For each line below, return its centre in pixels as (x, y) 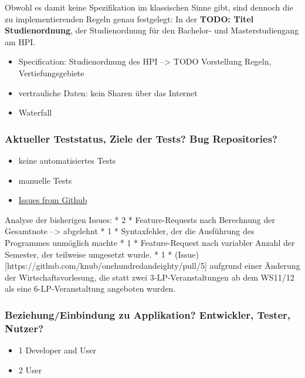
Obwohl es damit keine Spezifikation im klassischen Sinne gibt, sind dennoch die (149, 7)
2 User (30, 369)
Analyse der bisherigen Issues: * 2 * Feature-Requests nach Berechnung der (140, 219)
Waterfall (35, 112)
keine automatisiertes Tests (67, 160)
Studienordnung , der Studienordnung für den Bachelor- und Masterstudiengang (152, 30)
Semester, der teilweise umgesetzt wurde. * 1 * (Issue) (102, 254)
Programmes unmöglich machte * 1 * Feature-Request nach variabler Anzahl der (150, 242)
